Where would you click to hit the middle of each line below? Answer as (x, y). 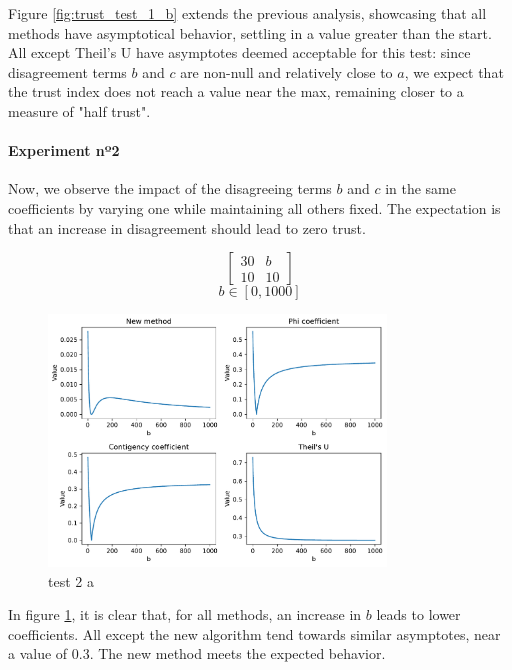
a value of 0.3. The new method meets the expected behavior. (197, 653)
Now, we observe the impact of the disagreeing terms (170, 188)
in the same (421, 188)
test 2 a (71, 580)
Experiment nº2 (64, 150)
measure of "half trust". (79, 110)
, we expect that (454, 71)
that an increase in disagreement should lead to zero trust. (187, 227)
